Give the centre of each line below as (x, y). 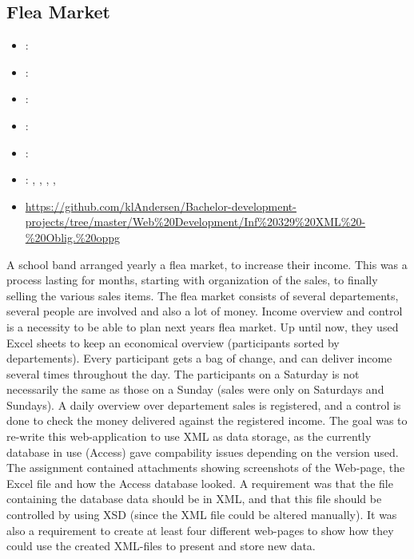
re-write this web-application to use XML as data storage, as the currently (189, 436)
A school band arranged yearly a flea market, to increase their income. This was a (207, 264)
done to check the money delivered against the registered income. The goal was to (207, 420)
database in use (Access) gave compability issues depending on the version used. (203, 452)
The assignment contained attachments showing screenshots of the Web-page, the (206, 468)
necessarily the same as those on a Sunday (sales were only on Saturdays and (195, 389)
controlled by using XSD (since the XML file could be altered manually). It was (202, 515)
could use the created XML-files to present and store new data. (161, 546)
